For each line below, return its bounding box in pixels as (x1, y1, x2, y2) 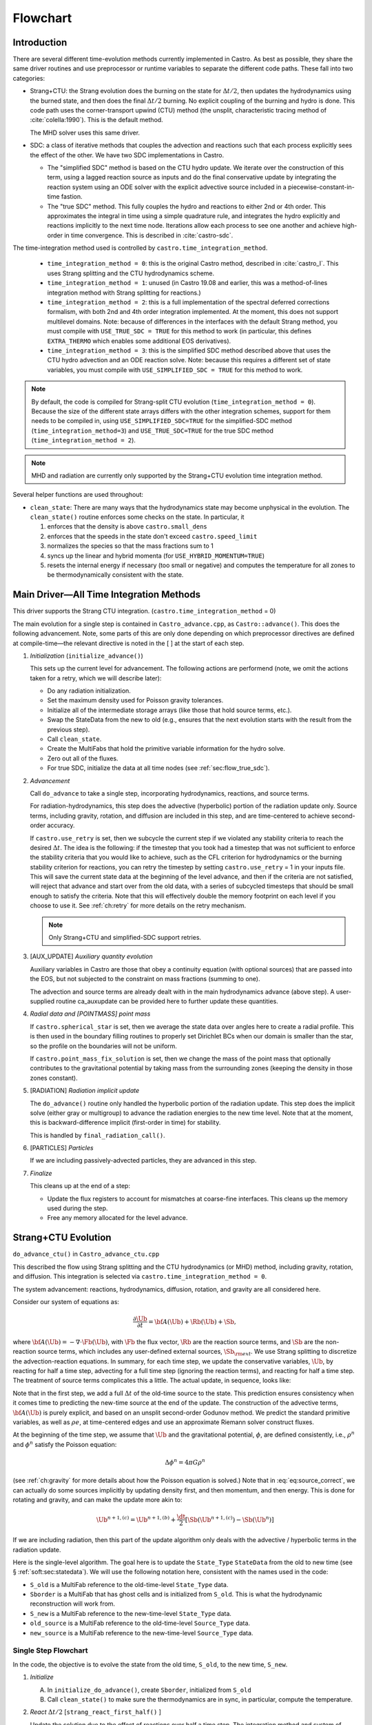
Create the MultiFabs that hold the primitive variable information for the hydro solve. (47, 745, 285, 753)
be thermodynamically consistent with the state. (47, 571, 184, 579)
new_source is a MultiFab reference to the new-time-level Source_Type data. (30, 1628, 254, 1637)
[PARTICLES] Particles (30, 1144, 94, 1152)
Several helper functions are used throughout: (12, 491, 144, 499)
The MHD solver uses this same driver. (30, 128, 141, 137)
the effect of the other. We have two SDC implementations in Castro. (30, 150, 224, 159)
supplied (30, 997, 55, 1005)
